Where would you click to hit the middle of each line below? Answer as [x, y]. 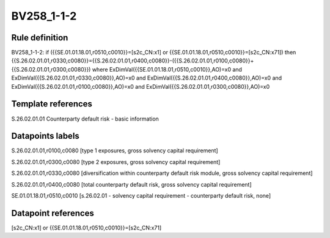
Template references [52, 104]
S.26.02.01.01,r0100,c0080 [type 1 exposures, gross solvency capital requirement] [115, 151]
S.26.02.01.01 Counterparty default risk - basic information [85, 119]
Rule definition [40, 38]
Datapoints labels [45, 136]
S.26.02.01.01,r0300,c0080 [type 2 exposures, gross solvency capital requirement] [116, 162]
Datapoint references [53, 213]
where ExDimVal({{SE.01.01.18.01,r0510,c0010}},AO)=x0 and [167, 69]
